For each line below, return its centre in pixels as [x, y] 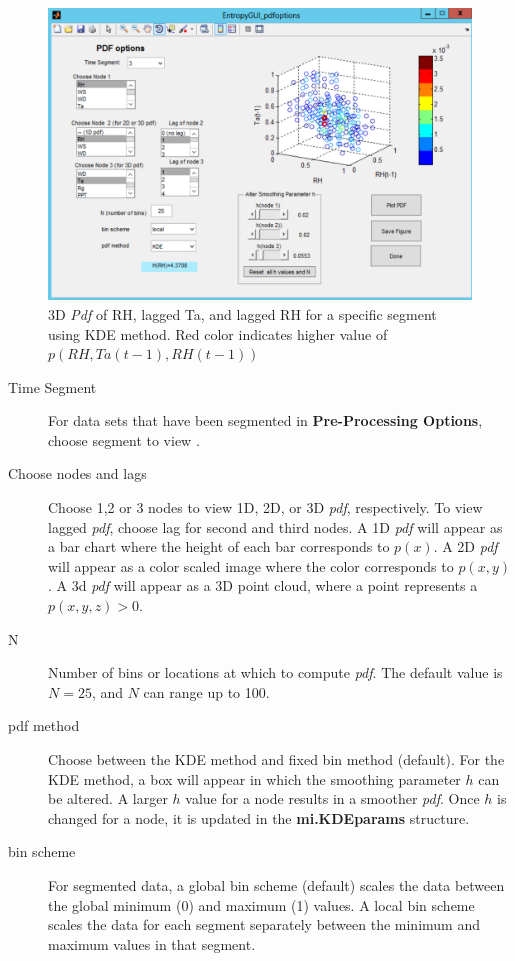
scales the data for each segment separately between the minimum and [264, 924]
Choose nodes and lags [77, 473]
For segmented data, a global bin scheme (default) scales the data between [276, 884]
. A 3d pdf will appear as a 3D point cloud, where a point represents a [263, 585]
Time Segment [52, 386]
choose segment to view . [124, 439]
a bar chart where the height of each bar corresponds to [219, 546]
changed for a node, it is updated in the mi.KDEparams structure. [259, 817]
